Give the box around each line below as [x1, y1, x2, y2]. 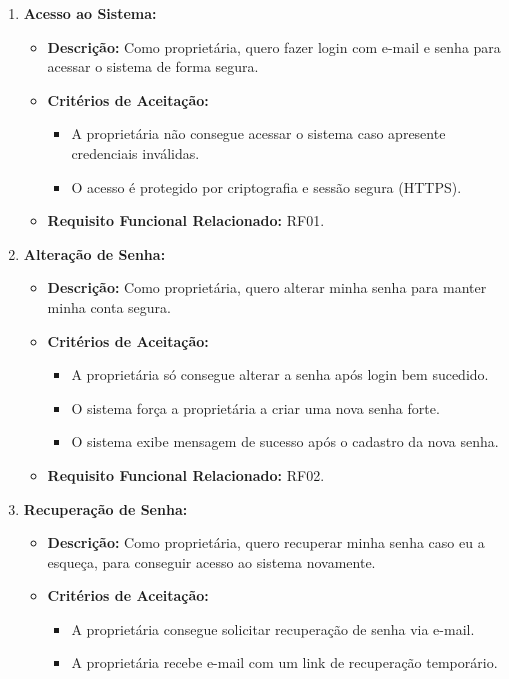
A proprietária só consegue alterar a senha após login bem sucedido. [71, 364, 489, 385]
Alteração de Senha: [23, 243, 166, 264]
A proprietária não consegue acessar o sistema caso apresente [71, 123, 446, 144]
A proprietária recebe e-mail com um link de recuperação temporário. [71, 652, 498, 673]
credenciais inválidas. [71, 142, 200, 163]
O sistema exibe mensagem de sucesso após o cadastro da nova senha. [71, 431, 499, 452]
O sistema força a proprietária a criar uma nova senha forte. [71, 397, 440, 418]
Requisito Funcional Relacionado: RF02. [47, 464, 325, 485]
